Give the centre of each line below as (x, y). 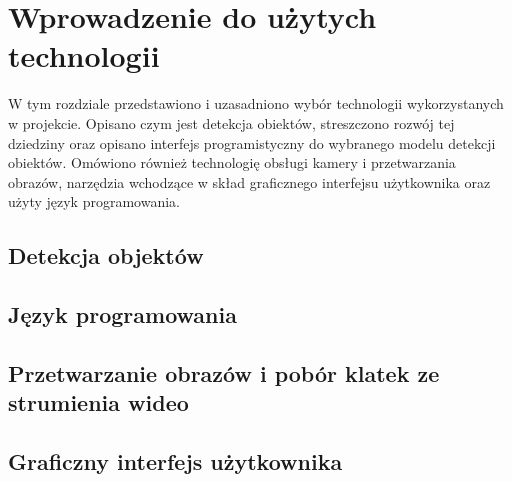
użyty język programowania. (94, 201)
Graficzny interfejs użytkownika (175, 461)
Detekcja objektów (106, 255)
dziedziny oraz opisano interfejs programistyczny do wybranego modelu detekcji (252, 142)
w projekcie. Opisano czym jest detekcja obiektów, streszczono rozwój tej (231, 122)
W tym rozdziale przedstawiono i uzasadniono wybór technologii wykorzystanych (256, 103)
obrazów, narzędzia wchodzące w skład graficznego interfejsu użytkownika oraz (249, 181)
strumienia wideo (98, 402)
